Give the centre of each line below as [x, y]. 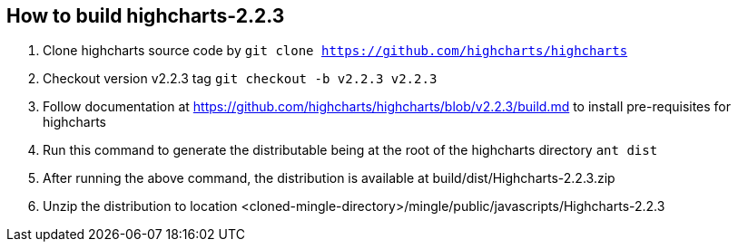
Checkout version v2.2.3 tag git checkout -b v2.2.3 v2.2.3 [240, 79]
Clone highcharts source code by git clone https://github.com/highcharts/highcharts [335, 51]
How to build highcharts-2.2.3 [146, 16]
